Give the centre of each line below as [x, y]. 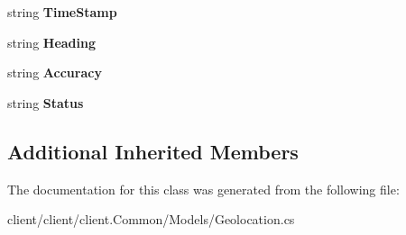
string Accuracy [55, 72]
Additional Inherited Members [153, 151]
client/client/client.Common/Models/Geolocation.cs [151, 219]
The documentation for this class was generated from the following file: [203, 189]
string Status [46, 102]
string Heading [52, 42]
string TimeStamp [62, 12]
